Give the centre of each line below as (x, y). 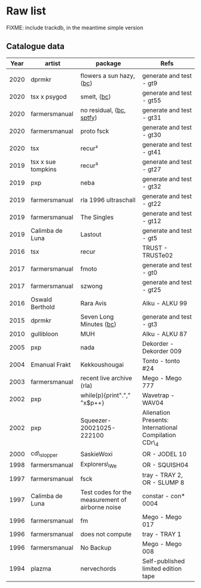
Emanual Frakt (51, 365)
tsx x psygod (49, 96)
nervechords (98, 569)
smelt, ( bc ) (96, 96)
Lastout (91, 234)
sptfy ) (89, 117)
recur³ (89, 165)
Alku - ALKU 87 (165, 334)
